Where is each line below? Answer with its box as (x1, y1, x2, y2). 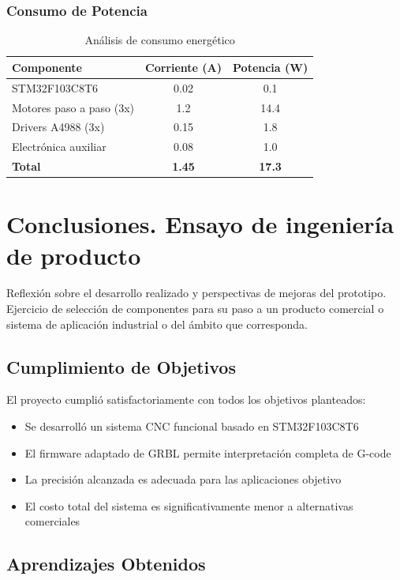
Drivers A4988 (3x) (12, 119, 105, 135)
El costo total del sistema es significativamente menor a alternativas (24, 497, 353, 514)
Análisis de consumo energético (84, 32, 235, 48)
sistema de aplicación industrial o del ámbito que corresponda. (6, 315, 308, 332)
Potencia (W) (233, 58, 308, 75)
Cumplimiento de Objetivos (6, 354, 236, 379)
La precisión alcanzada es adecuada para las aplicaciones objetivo (24, 471, 342, 488)
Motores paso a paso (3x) (12, 99, 135, 115)
